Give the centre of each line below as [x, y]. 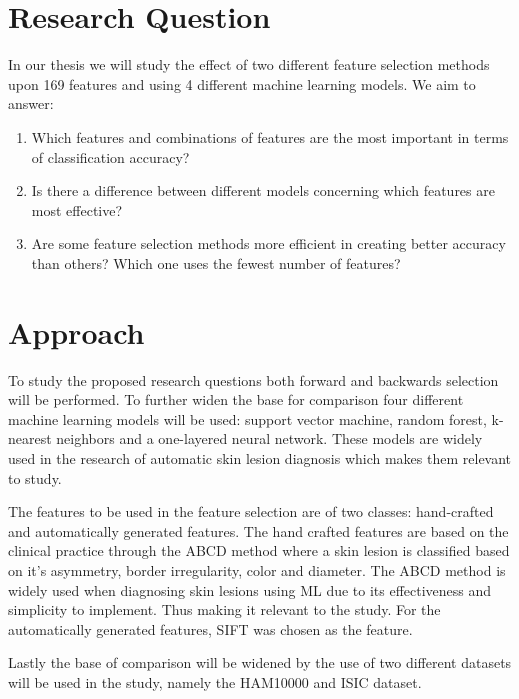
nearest [30, 438]
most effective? [77, 209]
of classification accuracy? [110, 156]
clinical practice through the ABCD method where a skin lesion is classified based [259, 550]
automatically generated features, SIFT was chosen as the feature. [210, 628]
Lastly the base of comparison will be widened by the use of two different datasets [260, 662]
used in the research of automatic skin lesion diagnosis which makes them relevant [260, 457]
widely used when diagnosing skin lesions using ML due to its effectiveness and [250, 589]
